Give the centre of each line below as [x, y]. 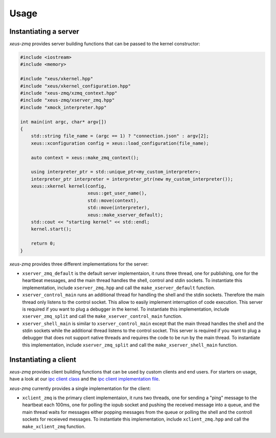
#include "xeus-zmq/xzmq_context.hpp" [69, 93]
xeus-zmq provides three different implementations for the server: [79, 264]
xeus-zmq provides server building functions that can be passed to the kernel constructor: [105, 44]
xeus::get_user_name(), [117, 193]
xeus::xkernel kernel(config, [69, 186]
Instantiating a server [44, 31]
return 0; [43, 244]
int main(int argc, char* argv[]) [63, 122]
